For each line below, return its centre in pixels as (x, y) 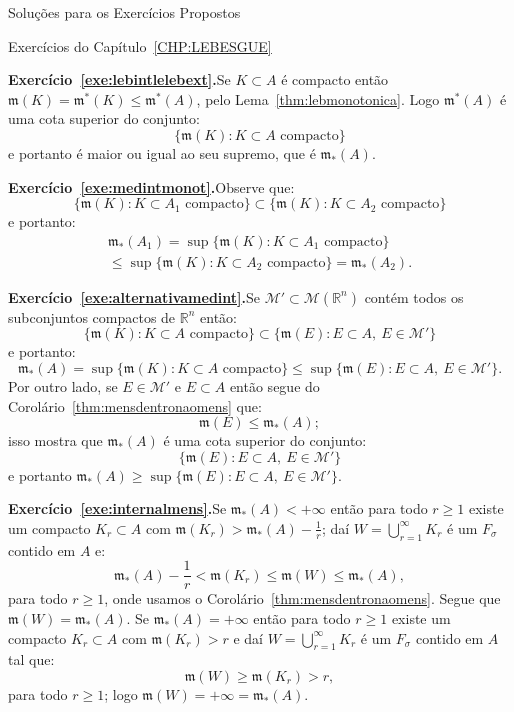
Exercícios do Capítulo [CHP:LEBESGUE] (140, 45)
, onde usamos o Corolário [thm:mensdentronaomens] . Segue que (302, 598)
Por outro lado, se (63, 386)
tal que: (31, 659)
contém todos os (414, 296)
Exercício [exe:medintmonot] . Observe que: (151, 186)
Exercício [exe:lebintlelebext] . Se (119, 79)
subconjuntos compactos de (92, 316)
